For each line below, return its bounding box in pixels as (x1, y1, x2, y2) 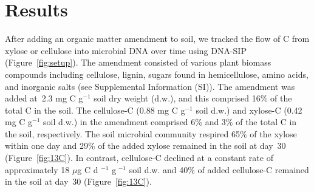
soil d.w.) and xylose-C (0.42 (196, 103, 302, 116)
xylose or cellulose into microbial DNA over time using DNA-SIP (5, 44, 247, 57)
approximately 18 (5, 163, 70, 176)
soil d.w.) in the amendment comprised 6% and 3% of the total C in (43, 115, 297, 128)
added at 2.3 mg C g (5, 92, 83, 105)
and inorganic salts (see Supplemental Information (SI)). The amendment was (5, 80, 295, 92)
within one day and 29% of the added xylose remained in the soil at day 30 (5, 139, 286, 152)
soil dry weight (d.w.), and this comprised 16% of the (94, 92, 292, 105)
